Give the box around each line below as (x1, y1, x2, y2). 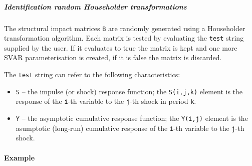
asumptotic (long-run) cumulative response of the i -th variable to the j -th (16, 122, 244, 133)
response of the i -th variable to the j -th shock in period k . (16, 96, 196, 106)
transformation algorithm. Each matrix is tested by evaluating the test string (4, 33, 244, 43)
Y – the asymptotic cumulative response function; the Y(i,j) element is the (16, 113, 248, 123)
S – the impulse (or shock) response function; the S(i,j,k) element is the (16, 86, 243, 96)
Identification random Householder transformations (4, 1, 187, 12)
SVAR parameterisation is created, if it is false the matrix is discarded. (4, 52, 222, 63)
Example (4, 152, 35, 162)
